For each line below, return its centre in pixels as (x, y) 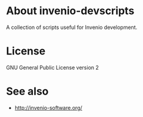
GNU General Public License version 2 (52, 67)
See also (27, 91)
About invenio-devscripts (70, 11)
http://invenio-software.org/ (48, 108)
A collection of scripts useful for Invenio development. (72, 27)
